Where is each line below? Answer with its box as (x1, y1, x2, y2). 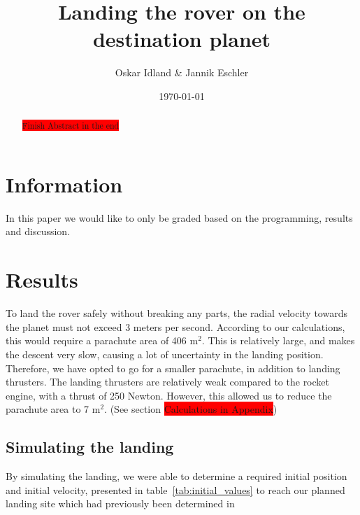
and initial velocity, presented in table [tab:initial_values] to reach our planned (6, 482, 345, 497)
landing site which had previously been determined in (6, 496, 235, 511)
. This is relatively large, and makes (201, 333, 355, 348)
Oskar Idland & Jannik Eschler (115, 65, 249, 80)
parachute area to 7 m (6, 402, 101, 416)
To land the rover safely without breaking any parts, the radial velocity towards (6, 306, 347, 320)
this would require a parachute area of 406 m (6, 333, 199, 348)
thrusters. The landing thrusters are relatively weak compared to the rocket (6, 374, 329, 389)
